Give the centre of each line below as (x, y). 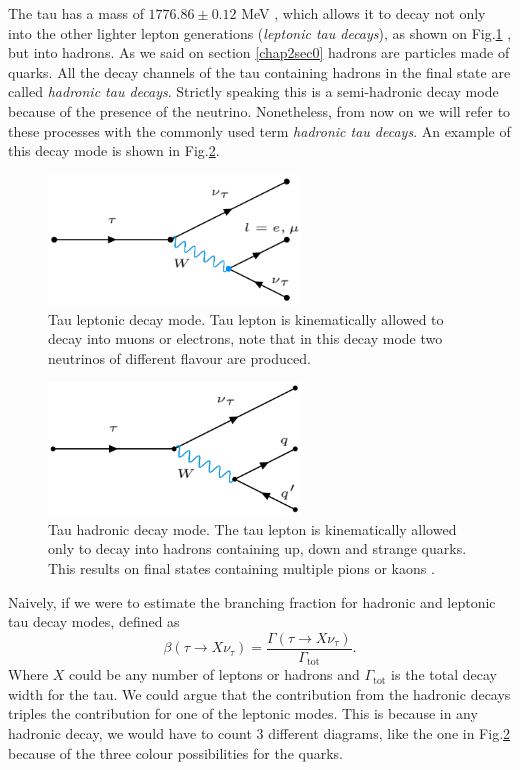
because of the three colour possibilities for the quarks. (175, 752)
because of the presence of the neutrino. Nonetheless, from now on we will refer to (259, 110)
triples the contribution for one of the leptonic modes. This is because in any (243, 713)
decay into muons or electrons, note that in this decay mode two (245, 338)
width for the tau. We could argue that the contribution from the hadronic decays (259, 693)
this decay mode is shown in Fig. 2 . (114, 150)
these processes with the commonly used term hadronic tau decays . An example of (259, 130)
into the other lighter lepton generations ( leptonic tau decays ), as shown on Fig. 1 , (260, 32)
